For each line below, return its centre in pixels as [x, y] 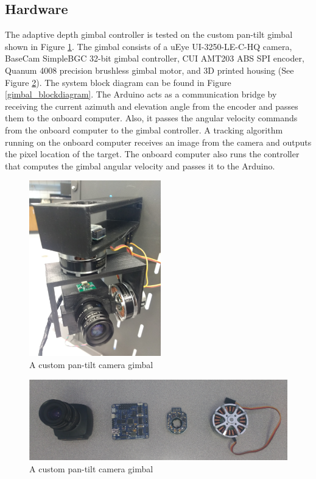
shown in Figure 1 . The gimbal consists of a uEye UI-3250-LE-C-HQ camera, [149, 46]
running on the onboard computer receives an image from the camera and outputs [158, 142]
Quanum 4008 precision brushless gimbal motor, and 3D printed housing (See [149, 70]
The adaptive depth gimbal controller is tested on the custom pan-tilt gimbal [149, 34]
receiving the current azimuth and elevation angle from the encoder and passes [152, 106]
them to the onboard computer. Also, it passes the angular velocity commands [151, 118]
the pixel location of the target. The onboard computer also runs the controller [152, 154]
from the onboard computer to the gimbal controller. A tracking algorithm [144, 130]
